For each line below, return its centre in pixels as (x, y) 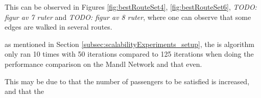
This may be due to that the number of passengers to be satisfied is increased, (127, 81)
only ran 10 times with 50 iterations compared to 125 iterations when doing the (129, 54)
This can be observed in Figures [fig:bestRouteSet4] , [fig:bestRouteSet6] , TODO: (131, 7)
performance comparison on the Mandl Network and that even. (103, 64)
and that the (25, 91)
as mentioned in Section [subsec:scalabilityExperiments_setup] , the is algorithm (129, 44)
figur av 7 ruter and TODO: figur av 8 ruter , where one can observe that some (128, 17)
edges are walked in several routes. (58, 27)
